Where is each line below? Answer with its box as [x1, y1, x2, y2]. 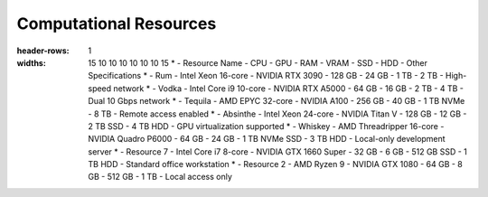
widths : [16, 57, 47, 68]
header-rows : [16, 45, 70, 56]
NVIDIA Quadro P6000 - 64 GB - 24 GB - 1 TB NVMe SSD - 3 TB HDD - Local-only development [88, 134, 446, 145]
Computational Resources [16, 14, 217, 33]
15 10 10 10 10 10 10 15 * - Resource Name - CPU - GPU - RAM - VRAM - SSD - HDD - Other [88, 57, 428, 68]
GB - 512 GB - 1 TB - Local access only [88, 172, 232, 183]
